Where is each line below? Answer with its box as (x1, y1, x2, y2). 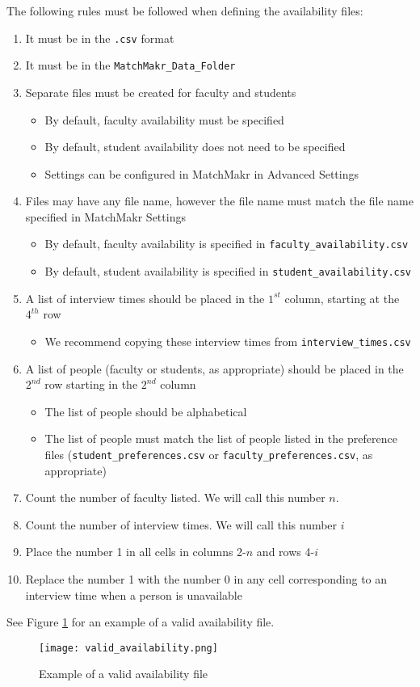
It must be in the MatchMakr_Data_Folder (25, 57, 236, 74)
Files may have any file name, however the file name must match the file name (25, 192, 414, 209)
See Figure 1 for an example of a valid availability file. (6, 613, 275, 630)
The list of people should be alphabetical (44, 403, 247, 419)
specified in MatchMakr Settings (25, 208, 186, 225)
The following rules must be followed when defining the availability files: (6, 2, 363, 19)
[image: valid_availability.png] (39, 642, 218, 654)
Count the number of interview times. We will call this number (25, 516, 338, 533)
